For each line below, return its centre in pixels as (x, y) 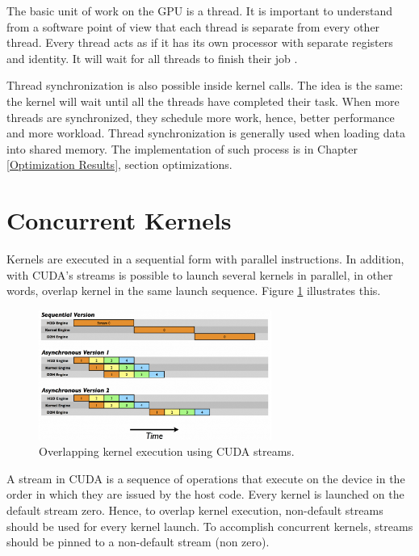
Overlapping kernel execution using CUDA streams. (167, 451)
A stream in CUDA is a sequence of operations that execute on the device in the (206, 478)
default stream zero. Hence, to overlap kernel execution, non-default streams (195, 510)
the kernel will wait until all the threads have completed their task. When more (203, 101)
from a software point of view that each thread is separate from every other (193, 26)
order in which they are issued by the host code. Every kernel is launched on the (205, 494)
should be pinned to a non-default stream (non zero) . (138, 542)
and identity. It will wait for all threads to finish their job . (152, 58)
